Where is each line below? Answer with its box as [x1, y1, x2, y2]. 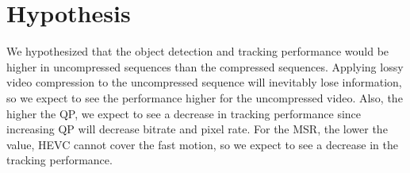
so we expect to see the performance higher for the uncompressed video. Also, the [6, 89, 403, 106]
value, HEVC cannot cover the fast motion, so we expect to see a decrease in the [6, 136, 398, 152]
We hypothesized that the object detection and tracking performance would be [6, 43, 389, 60]
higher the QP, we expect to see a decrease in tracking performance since [6, 105, 362, 121]
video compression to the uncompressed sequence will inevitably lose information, [6, 74, 402, 90]
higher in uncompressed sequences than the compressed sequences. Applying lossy [6, 58, 404, 75]
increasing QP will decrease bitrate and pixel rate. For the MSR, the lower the [6, 121, 388, 137]
